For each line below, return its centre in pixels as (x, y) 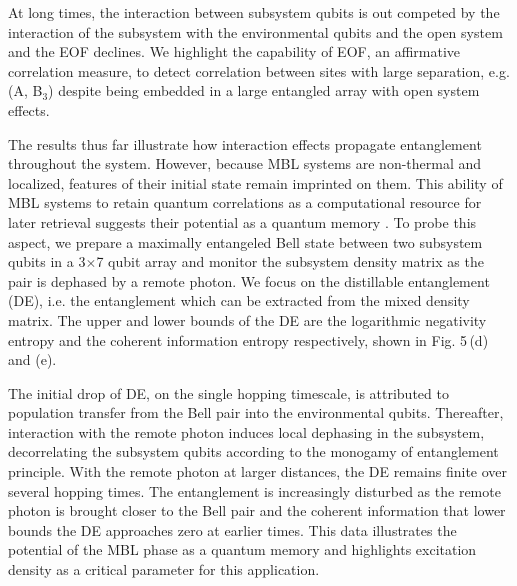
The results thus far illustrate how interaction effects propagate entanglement (245, 143)
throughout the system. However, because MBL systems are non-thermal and (245, 163)
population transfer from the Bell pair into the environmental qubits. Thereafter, (256, 412)
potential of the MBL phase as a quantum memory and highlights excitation (242, 549)
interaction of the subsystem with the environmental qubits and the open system (255, 31)
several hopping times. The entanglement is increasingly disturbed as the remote (254, 490)
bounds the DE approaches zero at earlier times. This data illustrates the (232, 529)
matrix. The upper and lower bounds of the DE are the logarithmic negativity (247, 319)
